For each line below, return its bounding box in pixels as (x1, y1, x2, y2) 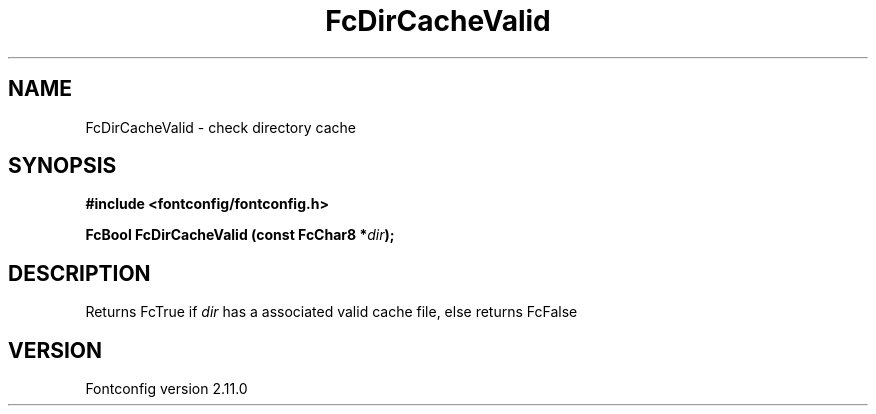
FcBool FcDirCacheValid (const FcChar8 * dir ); (85, 226, 395, 244)
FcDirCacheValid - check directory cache (85, 118, 356, 136)
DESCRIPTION (8, 260, 151, 286)
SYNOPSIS (8, 153, 117, 179)
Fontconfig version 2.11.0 (85, 380, 248, 398)
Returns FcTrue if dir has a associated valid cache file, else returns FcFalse (85, 303, 578, 321)
